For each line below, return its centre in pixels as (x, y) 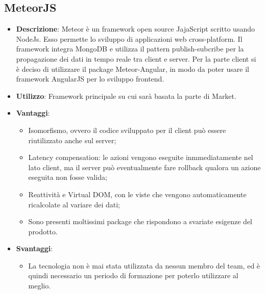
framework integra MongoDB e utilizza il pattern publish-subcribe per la (130, 49)
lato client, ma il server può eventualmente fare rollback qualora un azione (144, 167)
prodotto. (43, 231)
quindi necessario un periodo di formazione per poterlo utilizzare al (133, 275)
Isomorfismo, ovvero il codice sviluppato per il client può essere (127, 130)
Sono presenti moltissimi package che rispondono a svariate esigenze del (140, 221)
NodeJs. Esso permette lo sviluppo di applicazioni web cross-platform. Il (129, 38)
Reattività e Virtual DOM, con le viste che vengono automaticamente (137, 194)
